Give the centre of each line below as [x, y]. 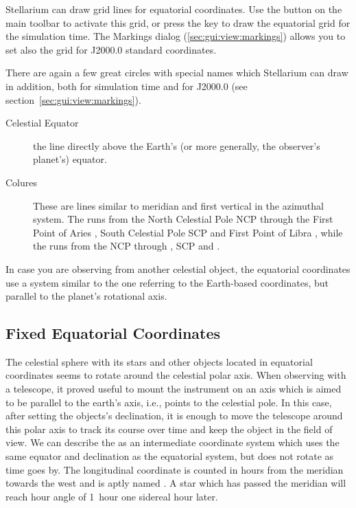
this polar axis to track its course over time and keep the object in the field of [169, 429]
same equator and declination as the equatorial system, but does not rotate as [170, 456]
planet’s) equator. [70, 159]
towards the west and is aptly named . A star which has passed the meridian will [176, 483]
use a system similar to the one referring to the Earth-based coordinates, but [167, 282]
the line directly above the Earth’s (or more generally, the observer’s [177, 145]
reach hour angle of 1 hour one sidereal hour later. [112, 496]
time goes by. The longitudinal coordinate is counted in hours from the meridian [175, 469]
